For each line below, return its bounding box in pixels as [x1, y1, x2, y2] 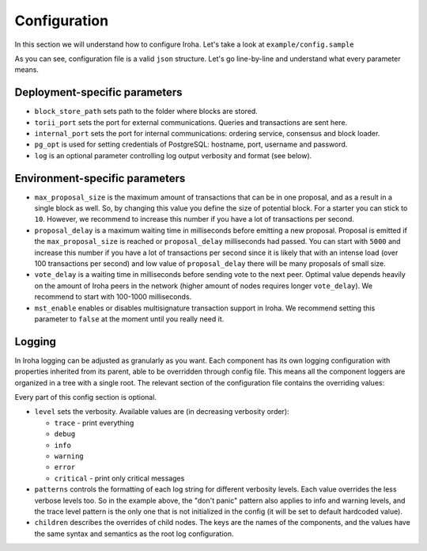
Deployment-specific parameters [14, 85, 183, 99]
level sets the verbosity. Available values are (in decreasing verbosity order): [34, 407, 289, 416]
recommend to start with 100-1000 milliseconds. [34, 292, 192, 302]
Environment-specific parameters [14, 171, 186, 185]
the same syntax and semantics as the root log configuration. [34, 529, 234, 538]
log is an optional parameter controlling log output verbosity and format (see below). [34, 150, 312, 160]
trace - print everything [54, 418, 134, 427]
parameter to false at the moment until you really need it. [34, 314, 225, 324]
